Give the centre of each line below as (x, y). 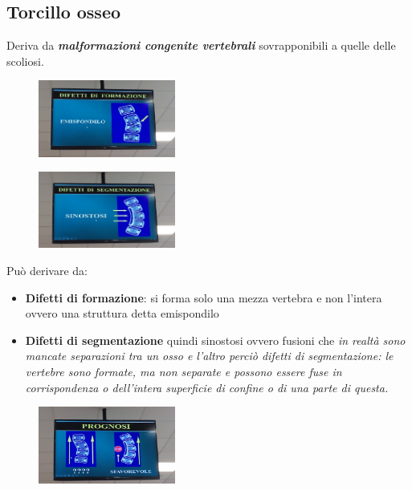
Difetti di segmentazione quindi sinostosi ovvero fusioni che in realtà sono (215, 340)
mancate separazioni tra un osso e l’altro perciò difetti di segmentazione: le (209, 356)
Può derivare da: (47, 271)
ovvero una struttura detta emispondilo (122, 313)
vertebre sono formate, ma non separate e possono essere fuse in (184, 372)
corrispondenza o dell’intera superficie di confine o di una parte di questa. (207, 387)
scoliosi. (25, 61)
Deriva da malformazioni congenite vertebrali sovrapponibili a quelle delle (201, 45)
